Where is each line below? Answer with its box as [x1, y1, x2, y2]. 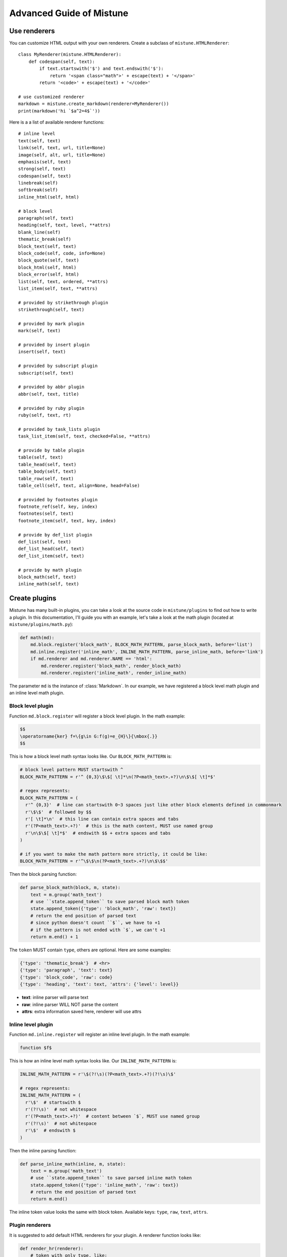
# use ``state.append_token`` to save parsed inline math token [30, 1175, 192, 1181]
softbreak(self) [18, 187, 58, 193]
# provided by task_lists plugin [18, 426, 100, 432]
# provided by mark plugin [18, 321, 85, 326]
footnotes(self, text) [18, 511, 74, 516]
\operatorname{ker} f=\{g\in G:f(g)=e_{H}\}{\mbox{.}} [20, 733, 158, 739]
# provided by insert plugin [18, 342, 90, 348]
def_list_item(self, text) [18, 553, 85, 559]
